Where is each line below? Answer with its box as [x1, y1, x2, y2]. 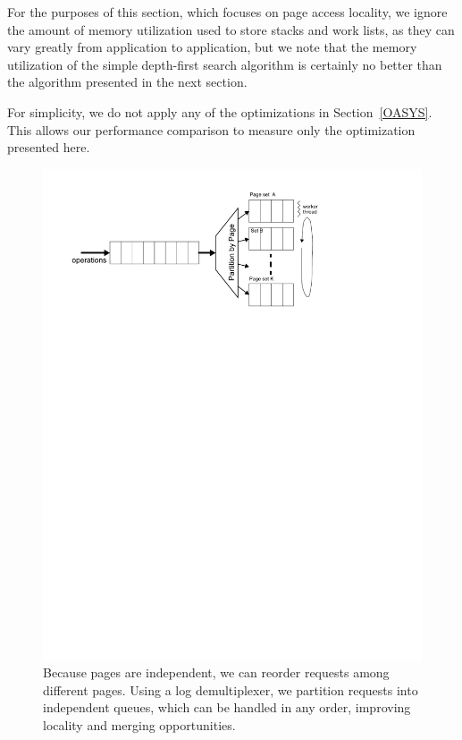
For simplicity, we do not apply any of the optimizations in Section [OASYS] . [7, 102, 433, 121]
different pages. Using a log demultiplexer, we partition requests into [43, 680, 418, 699]
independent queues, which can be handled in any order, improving [43, 698, 411, 717]
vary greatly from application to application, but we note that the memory [7, 38, 417, 56]
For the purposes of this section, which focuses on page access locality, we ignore [7, 3, 448, 21]
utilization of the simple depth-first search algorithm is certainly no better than [7, 55, 442, 73]
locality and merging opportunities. [43, 716, 236, 735]
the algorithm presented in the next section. [7, 72, 248, 91]
